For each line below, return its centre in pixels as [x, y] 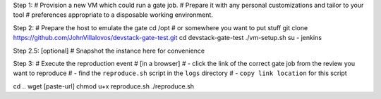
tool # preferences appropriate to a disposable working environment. [113, 15]
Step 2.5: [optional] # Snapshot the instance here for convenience [109, 51]
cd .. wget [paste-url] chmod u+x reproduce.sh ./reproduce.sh [103, 86]
